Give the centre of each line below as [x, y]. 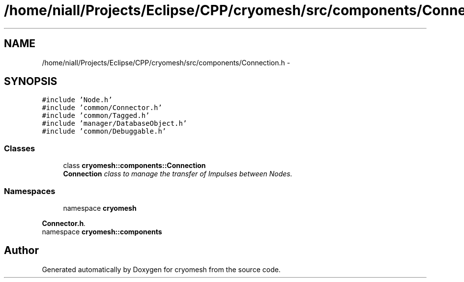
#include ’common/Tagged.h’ [96, 116]
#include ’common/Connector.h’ [102, 108]
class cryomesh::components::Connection [134, 166]
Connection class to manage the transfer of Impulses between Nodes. [178, 174]
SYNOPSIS [31, 82]
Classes [20, 148]
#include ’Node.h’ [77, 100]
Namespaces [30, 191]
